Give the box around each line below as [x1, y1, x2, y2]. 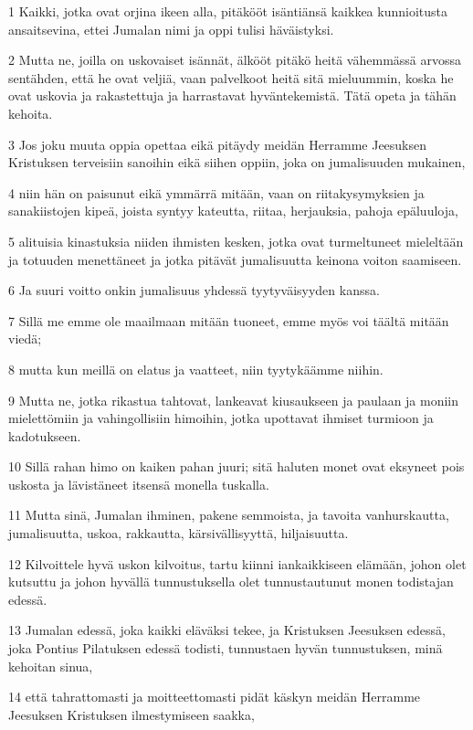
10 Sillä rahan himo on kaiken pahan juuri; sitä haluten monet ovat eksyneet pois [8, 457, 465, 476]
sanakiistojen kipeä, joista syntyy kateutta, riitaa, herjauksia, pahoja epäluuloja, [8, 201, 458, 220]
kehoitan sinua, [8, 656, 93, 675]
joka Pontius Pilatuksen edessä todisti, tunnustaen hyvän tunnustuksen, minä [8, 639, 443, 658]
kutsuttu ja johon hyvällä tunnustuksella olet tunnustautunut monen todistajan [8, 572, 454, 591]
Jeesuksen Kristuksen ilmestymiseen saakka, [8, 704, 255, 724]
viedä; [8, 329, 42, 348]
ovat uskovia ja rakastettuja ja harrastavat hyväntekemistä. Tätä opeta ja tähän [8, 86, 457, 105]
